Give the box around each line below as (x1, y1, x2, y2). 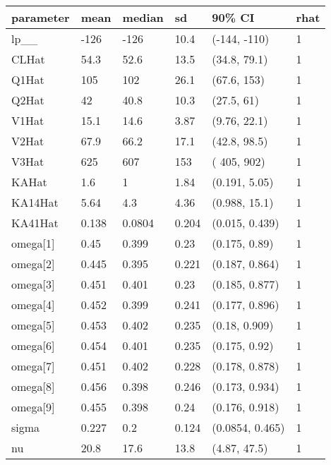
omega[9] (11, 399, 55, 415)
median (122, 9, 164, 25)
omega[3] (11, 276, 55, 292)
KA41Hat (11, 215, 59, 231)
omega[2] (11, 255, 55, 272)
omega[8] (11, 378, 55, 394)
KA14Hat (11, 194, 59, 210)
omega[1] (11, 235, 55, 251)
